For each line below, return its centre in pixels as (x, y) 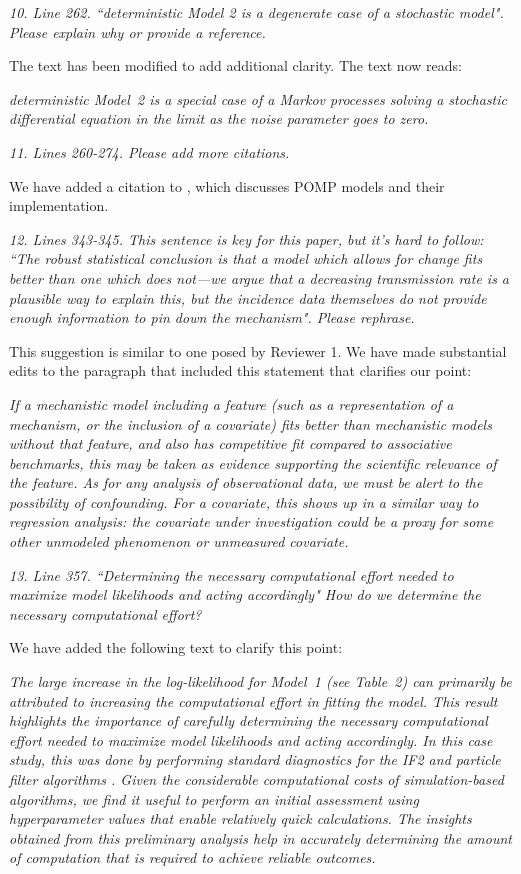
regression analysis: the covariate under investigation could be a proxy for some (251, 521)
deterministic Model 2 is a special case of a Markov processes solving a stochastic (258, 98)
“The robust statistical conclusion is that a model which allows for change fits (246, 258)
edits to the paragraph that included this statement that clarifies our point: (240, 370)
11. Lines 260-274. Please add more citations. (149, 151)
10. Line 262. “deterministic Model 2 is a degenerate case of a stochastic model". (256, 12)
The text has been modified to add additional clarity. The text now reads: (235, 65)
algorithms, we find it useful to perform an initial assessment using (214, 798)
